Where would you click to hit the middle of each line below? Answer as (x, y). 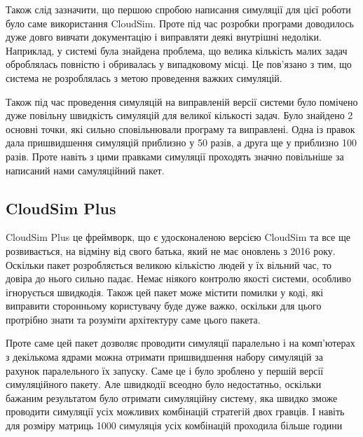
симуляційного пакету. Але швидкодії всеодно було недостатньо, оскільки (164, 384)
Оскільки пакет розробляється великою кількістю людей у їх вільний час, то (169, 264)
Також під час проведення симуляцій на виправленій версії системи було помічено (182, 101)
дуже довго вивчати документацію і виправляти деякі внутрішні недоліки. (164, 37)
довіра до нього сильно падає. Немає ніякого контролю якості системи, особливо (179, 278)
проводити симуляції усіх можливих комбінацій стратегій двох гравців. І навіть (175, 411)
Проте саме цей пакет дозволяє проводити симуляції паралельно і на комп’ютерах (180, 343)
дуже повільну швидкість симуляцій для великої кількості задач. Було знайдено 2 (179, 115)
